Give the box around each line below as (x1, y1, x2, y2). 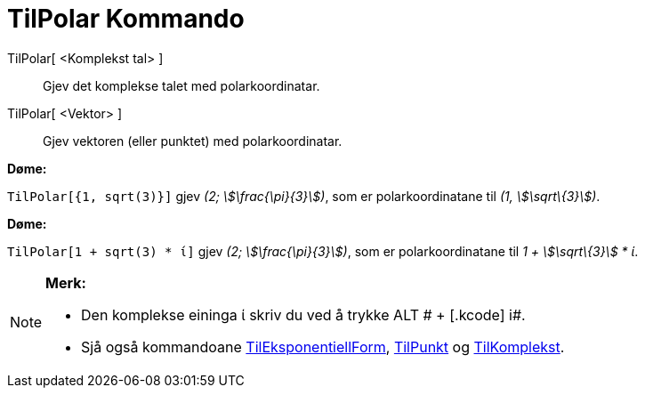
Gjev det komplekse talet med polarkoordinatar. (43, 77, 320, 93)
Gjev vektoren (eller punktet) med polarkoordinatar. (43, 133, 343, 149)
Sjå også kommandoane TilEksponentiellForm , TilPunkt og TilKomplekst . (81, 337, 565, 356)
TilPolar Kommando (7, 4, 245, 34)
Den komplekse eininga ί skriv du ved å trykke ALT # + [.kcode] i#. (81, 305, 526, 324)
